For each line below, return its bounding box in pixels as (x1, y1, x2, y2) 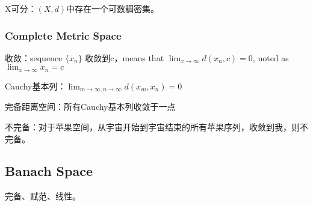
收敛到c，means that (85, 51, 164, 64)
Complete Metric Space (5, 28, 122, 43)
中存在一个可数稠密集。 (66, 2, 160, 14)
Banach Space (5, 162, 93, 180)
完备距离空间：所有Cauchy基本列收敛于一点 (5, 100, 176, 113)
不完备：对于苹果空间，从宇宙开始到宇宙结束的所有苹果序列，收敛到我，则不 (5, 120, 308, 133)
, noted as (252, 51, 289, 64)
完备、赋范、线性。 (5, 190, 81, 202)
